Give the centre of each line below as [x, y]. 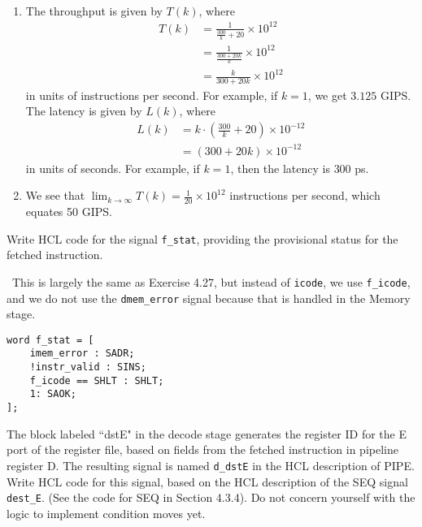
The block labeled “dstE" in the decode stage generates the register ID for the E [207, 433]
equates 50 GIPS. [69, 212]
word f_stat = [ [50, 340]
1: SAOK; [53, 394]
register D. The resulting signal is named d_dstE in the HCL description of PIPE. [211, 465]
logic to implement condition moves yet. [106, 513]
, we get [327, 95]
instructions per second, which [305, 195]
